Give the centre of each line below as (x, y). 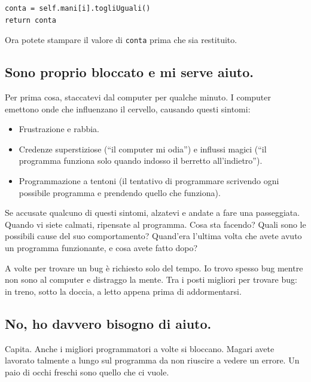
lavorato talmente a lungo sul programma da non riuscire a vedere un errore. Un (152, 360)
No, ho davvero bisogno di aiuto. (108, 323)
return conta (31, 20)
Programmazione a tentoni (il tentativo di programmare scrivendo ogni (149, 181)
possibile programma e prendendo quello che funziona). (120, 192)
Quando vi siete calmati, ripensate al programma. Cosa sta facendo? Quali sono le (155, 224)
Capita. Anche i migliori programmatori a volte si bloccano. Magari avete (140, 348)
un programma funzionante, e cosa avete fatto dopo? (101, 247)
